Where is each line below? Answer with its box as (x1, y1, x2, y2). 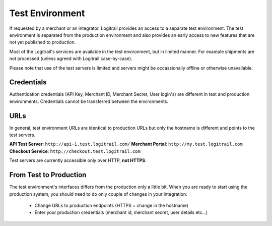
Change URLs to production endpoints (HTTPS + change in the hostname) (34, 202, 189, 208)
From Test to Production (9, 171, 87, 179)
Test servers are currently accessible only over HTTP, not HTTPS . (9, 157, 147, 163)
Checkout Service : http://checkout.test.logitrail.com (9, 148, 141, 154)
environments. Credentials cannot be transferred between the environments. (9, 98, 169, 104)
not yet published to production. (9, 39, 76, 45)
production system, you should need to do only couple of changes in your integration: (9, 191, 187, 197)
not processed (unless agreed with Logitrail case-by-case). (9, 55, 132, 62)
